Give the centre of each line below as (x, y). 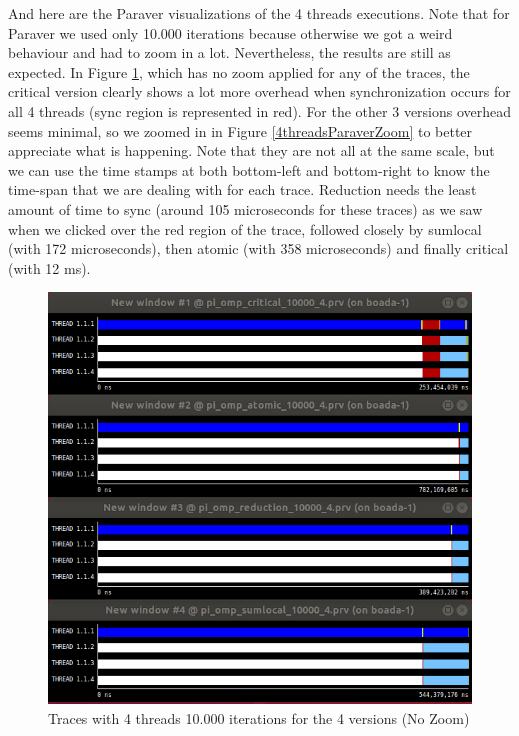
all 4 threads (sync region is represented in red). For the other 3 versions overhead (260, 110)
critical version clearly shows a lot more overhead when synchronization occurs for (259, 91)
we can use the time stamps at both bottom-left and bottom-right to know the (249, 169)
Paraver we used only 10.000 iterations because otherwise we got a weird (230, 32)
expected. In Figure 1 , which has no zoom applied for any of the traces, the (239, 71)
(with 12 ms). (49, 267)
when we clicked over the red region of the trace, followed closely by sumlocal (245, 228)
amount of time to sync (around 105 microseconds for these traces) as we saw (245, 208)
